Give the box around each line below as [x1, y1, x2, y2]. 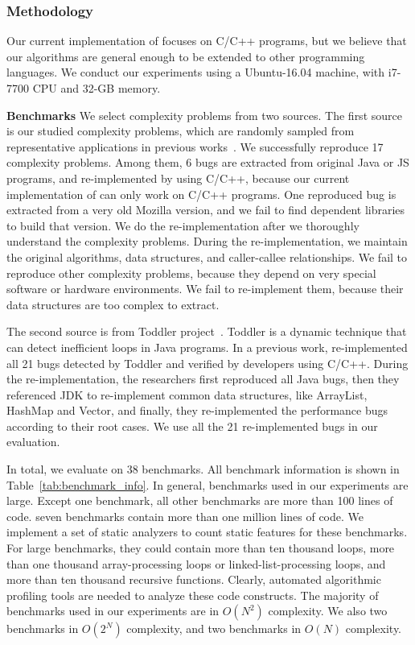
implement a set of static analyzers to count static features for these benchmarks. [6, 523, 408, 540]
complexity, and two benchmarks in [126, 620, 302, 637]
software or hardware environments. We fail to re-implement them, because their [6, 280, 404, 297]
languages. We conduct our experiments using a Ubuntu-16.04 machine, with [6, 64, 385, 81]
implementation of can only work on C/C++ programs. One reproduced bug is [6, 185, 397, 202]
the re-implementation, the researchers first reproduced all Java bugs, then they [6, 370, 400, 387]
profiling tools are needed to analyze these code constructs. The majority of [6, 586, 379, 603]
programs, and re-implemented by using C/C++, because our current [6, 169, 350, 186]
